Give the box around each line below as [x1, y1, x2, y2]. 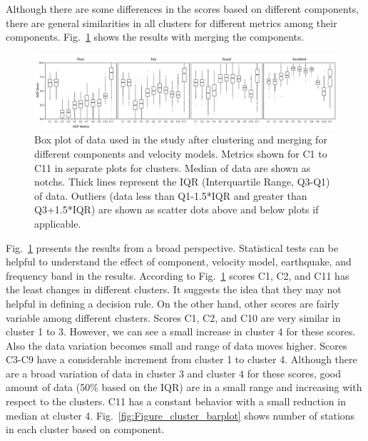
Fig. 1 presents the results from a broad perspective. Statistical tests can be [6, 240, 339, 255]
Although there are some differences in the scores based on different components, [6, 1, 359, 16]
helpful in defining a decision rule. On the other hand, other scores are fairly [6, 295, 339, 310]
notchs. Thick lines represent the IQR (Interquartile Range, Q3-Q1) [34, 174, 330, 189]
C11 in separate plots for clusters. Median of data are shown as [34, 160, 311, 175]
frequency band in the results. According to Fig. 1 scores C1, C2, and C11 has [6, 268, 349, 283]
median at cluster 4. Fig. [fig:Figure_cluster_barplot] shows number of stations [6, 407, 355, 422]
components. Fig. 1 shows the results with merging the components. [6, 29, 305, 44]
